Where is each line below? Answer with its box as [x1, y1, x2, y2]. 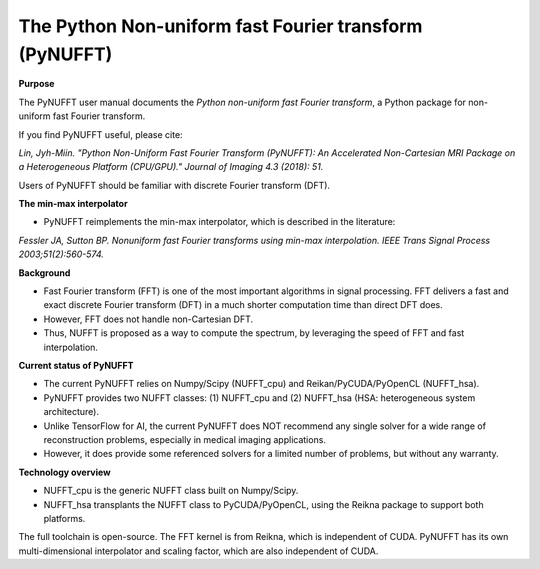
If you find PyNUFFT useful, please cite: [18, 128, 184, 140]
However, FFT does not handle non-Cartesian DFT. [43, 313, 254, 325]
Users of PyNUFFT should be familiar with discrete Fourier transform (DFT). [18, 179, 330, 191]
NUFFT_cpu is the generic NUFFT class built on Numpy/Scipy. [43, 485, 299, 497]
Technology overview [18, 466, 111, 478]
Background [18, 266, 71, 279]
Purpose [18, 78, 55, 90]
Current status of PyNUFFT [18, 359, 134, 371]
